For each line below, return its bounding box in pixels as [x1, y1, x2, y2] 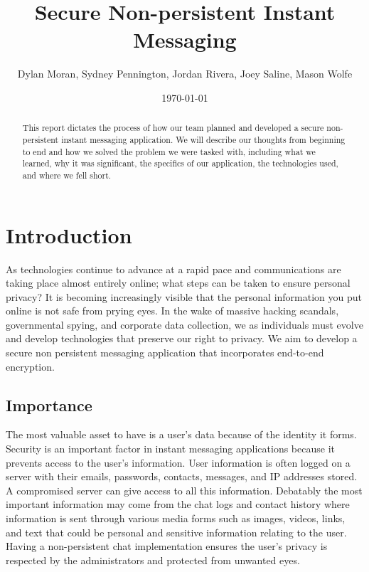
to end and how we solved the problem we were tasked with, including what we [22, 145, 316, 157]
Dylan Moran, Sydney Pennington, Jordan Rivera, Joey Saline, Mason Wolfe [17, 66, 353, 81]
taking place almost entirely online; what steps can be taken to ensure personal [6, 275, 351, 290]
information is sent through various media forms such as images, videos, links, [6, 511, 346, 526]
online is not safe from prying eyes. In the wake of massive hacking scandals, [6, 303, 339, 318]
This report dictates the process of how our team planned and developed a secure [22, 122, 324, 134]
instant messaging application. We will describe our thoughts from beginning [61, 133, 346, 145]
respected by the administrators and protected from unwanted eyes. [6, 552, 300, 567]
